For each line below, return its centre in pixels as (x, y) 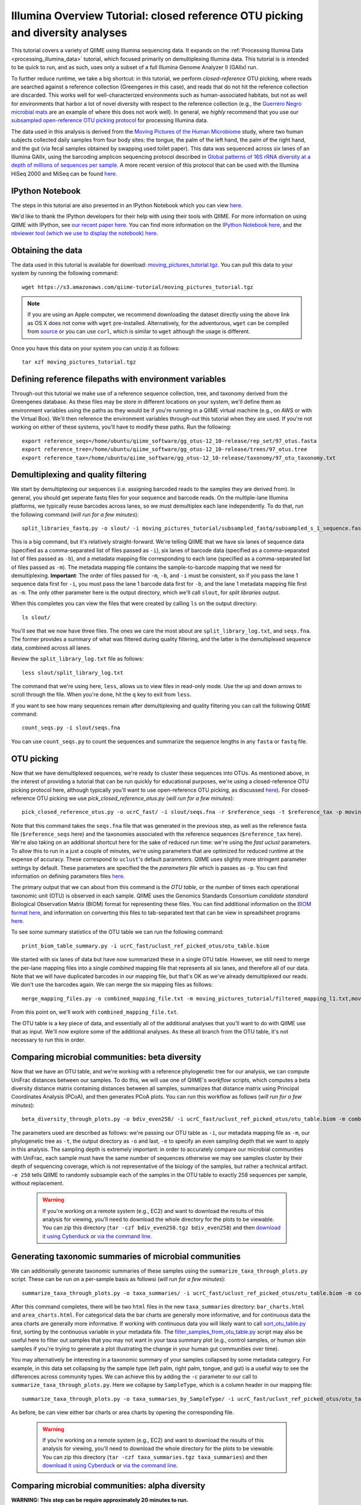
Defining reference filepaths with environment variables (119, 379)
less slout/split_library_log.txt (73, 672)
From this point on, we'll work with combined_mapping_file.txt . (95, 1012)
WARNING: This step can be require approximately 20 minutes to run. (100, 1500)
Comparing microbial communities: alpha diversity (108, 1485)
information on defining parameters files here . (68, 877)
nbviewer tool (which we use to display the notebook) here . (85, 233)
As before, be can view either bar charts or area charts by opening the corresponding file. (122, 1412)
